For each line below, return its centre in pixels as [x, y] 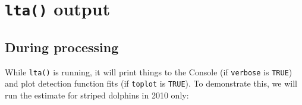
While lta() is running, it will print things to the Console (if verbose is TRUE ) [149, 71]
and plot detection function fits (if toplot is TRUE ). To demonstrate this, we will [151, 83]
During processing [62, 47]
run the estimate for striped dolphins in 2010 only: [97, 95]
